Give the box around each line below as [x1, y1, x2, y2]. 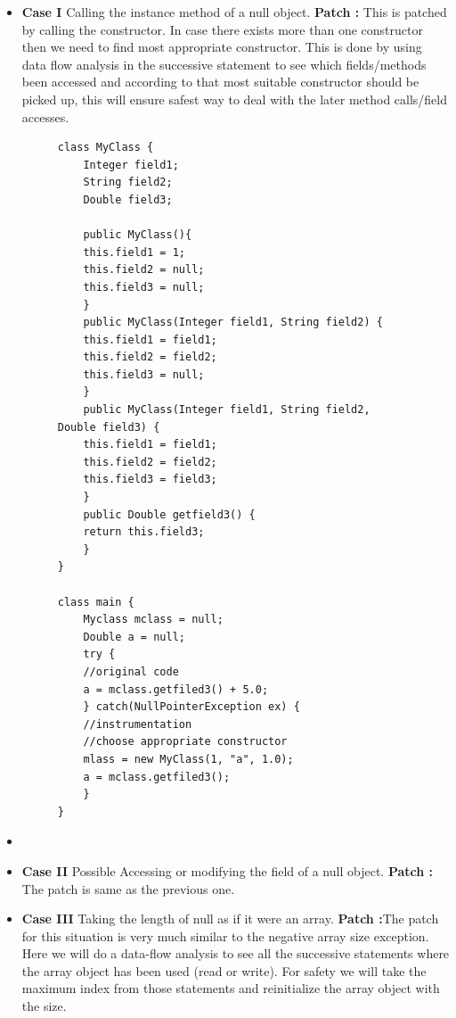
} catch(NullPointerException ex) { [83, 700, 300, 714]
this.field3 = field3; [83, 473, 217, 486]
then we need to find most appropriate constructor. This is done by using [21, 37, 422, 56]
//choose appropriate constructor [83, 735, 288, 749]
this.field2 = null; [83, 263, 205, 277]
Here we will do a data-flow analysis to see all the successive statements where [21, 944, 450, 963]
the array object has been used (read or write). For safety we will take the [21, 961, 427, 980]
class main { [57, 595, 134, 608]
